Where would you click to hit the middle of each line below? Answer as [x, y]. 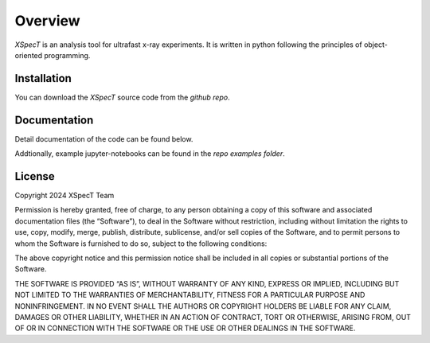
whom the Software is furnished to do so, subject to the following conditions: [141, 244]
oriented [29, 55]
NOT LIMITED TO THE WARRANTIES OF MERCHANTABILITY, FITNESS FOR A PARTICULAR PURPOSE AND [190, 295]
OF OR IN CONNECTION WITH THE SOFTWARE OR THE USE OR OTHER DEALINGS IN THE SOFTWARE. [185, 328]
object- [375, 45]
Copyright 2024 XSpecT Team [64, 196]
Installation [43, 78]
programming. [67, 55]
